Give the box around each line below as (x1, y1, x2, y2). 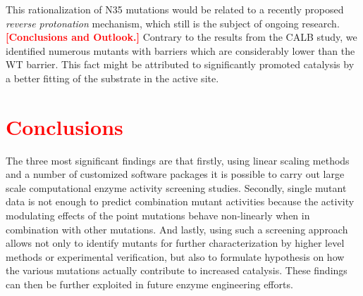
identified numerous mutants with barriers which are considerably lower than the (6, 43, 355, 58)
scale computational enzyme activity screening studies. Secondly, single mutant (6, 180, 347, 195)
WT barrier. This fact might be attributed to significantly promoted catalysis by (6, 57, 355, 72)
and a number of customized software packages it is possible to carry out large (6, 167, 345, 181)
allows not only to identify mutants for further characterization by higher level (6, 236, 345, 250)
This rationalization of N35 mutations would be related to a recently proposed (6, 2, 344, 16)
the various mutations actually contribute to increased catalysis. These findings (6, 263, 347, 278)
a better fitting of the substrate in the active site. (6, 70, 219, 85)
